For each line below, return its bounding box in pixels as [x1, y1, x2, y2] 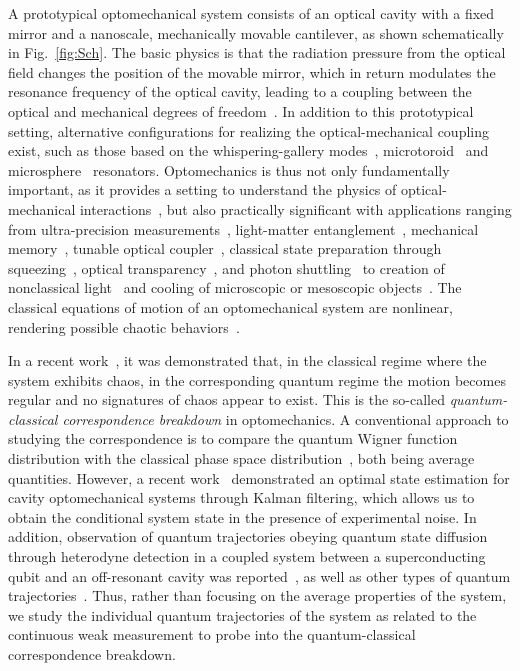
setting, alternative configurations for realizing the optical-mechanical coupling [8, 120, 490, 141]
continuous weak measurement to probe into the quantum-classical [8, 624, 416, 645]
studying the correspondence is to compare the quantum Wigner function [8, 428, 458, 449]
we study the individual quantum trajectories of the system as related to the [8, 604, 477, 625]
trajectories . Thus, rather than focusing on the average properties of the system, [8, 585, 507, 606]
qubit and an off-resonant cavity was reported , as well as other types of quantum [8, 565, 511, 586]
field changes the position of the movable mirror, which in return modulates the [8, 61, 496, 82]
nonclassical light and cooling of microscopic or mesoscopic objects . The [8, 277, 462, 298]
